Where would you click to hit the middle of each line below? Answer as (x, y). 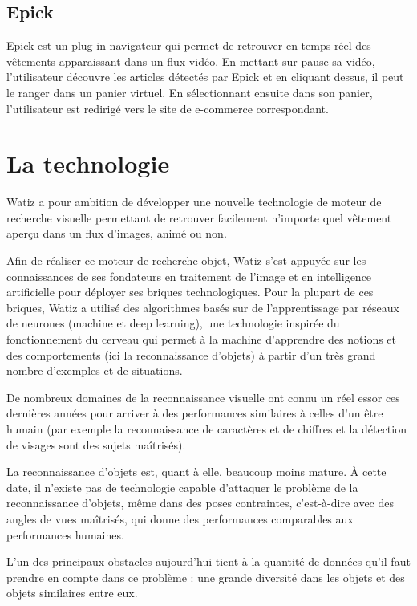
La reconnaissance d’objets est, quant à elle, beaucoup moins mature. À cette (196, 472)
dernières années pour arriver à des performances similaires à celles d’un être (195, 413)
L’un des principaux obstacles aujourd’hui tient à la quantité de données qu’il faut (208, 561)
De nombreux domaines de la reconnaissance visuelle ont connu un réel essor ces (203, 397)
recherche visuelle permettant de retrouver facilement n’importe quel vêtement (199, 217)
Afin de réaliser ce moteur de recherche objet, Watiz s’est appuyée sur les (186, 260)
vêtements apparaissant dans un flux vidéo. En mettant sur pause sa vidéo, (191, 61)
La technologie (88, 163)
